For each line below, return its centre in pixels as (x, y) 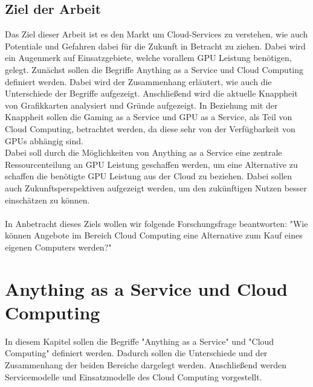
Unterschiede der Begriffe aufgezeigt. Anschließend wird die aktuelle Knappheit (151, 93)
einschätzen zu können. (47, 200)
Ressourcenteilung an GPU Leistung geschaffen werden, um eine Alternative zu (151, 164)
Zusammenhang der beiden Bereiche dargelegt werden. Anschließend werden (146, 364)
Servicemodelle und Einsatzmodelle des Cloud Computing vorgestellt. (134, 376)
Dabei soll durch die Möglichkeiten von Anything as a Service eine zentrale (144, 152)
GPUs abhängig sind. (44, 140)
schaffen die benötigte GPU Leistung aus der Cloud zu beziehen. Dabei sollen (149, 176)
